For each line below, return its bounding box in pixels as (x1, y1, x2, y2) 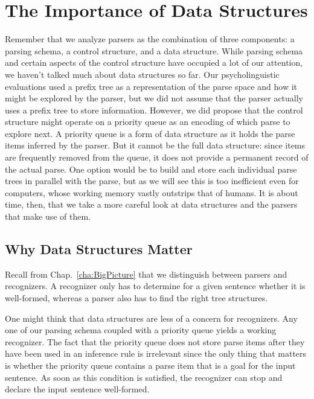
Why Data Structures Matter (5, 240, 193, 258)
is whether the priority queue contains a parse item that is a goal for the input (5, 359, 296, 371)
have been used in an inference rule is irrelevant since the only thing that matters (5, 347, 307, 360)
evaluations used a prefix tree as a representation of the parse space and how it (5, 80, 298, 92)
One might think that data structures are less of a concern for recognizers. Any (5, 311, 298, 324)
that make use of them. (5, 210, 91, 223)
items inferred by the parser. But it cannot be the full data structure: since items (5, 139, 306, 152)
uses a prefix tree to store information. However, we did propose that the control (5, 103, 303, 116)
